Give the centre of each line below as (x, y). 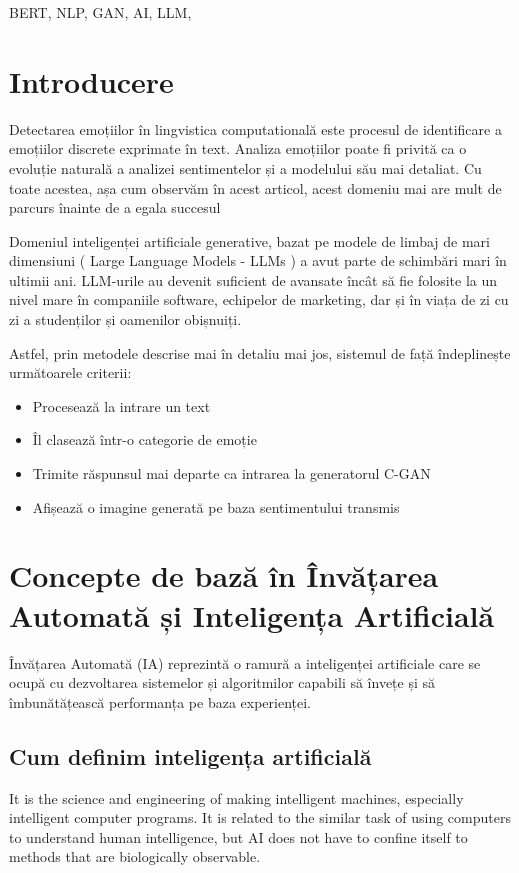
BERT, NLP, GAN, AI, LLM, (100, 12)
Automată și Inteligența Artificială (252, 614)
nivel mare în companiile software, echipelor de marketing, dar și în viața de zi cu (259, 299)
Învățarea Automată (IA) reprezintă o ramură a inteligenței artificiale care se (245, 662)
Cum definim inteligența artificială (190, 755)
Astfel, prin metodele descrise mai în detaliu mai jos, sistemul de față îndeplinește (260, 352)
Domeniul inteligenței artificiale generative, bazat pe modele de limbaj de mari (249, 240)
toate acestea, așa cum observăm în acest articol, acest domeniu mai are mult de (255, 187)
